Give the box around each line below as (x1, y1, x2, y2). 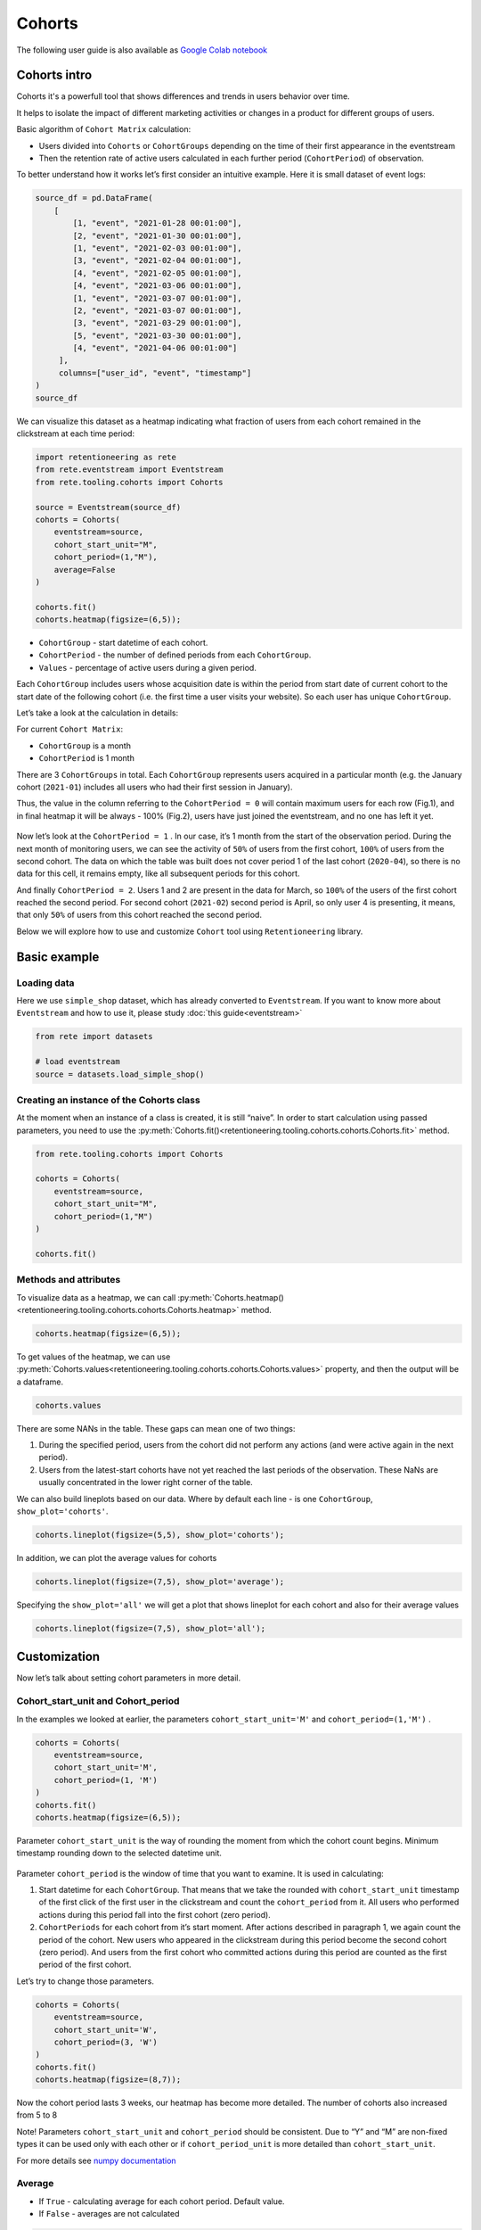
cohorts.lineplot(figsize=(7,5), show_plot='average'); (35, 1576, 285, 1587)
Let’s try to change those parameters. (16, 1976, 155, 1986)
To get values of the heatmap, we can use (16, 1351, 171, 1362)
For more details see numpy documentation (16, 2155, 177, 2166)
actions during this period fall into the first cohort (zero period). (38, 1909, 271, 1920)
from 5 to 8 (16, 2110, 58, 2120)
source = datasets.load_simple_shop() (35, 1069, 205, 1079)
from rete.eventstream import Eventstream (35, 465, 224, 475)
